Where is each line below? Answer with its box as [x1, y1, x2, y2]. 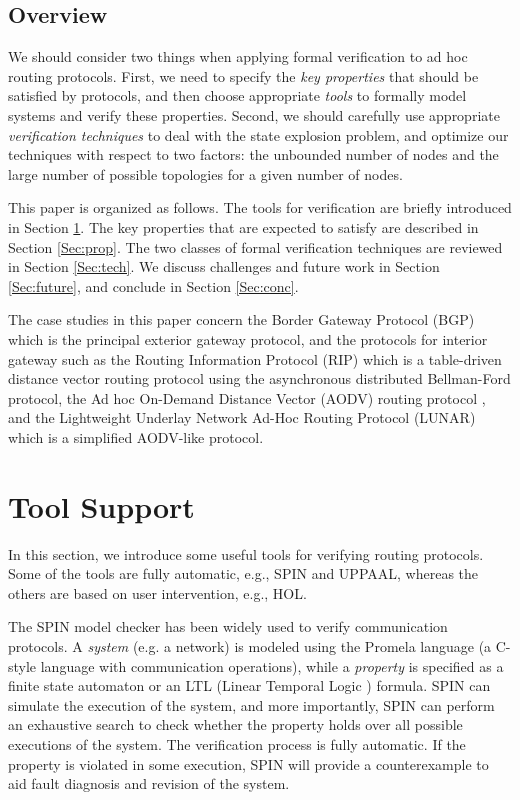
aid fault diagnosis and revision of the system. [8, 773, 290, 794]
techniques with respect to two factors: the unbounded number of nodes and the [8, 144, 499, 165]
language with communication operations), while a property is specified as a [40, 655, 504, 676]
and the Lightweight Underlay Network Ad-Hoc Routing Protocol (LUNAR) [8, 407, 476, 428]
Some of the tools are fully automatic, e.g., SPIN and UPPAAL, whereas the [8, 563, 479, 584]
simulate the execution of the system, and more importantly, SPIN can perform [8, 694, 495, 715]
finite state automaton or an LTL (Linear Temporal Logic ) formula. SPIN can [8, 675, 491, 696]
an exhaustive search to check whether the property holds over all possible [8, 714, 463, 735]
